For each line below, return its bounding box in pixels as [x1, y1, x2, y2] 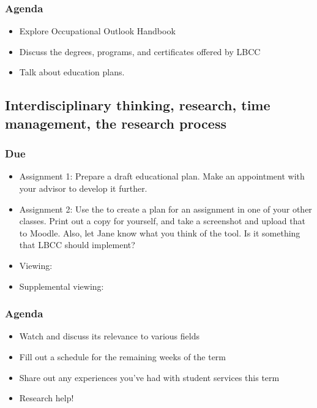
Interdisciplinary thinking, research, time [5, 96, 270, 115]
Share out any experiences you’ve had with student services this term [19, 371, 280, 383]
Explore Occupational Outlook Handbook [19, 25, 176, 37]
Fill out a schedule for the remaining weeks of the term [19, 350, 226, 363]
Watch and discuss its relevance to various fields [19, 330, 200, 342]
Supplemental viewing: [19, 279, 104, 292]
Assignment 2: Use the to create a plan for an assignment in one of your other [19, 202, 312, 215]
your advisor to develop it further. [19, 181, 147, 194]
